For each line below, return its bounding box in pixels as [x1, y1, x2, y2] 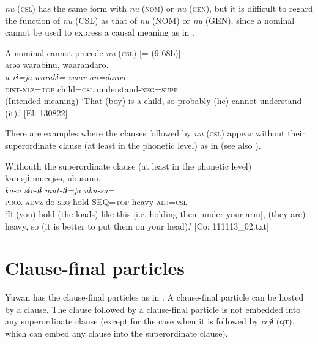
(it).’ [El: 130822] [5, 106, 68, 119]
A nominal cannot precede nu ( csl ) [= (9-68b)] [5, 46, 181, 59]
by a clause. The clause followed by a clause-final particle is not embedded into [5, 302, 301, 315]
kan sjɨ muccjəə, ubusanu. [5, 171, 101, 184]
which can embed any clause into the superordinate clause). [5, 327, 228, 339]
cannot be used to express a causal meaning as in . [5, 26, 194, 39]
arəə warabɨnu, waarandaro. [5, 58, 109, 71]
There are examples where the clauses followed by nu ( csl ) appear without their [5, 127, 305, 140]
